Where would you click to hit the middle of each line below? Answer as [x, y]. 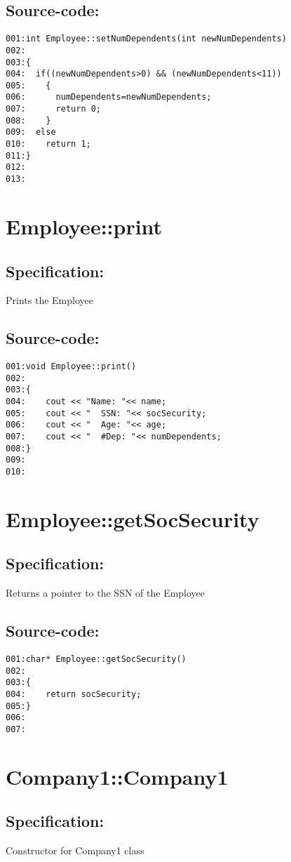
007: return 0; [54, 109]
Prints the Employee [49, 300]
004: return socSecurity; [74, 695]
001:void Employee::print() [71, 367]
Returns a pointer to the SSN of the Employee [106, 593]
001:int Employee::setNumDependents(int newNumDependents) [146, 39]
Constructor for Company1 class [75, 850]
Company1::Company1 [117, 776]
